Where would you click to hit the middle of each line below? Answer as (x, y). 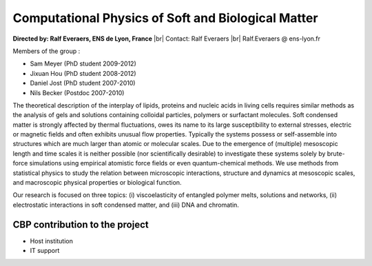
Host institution (52, 241)
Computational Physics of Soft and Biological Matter (165, 18)
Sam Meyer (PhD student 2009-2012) (83, 64)
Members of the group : (46, 51)
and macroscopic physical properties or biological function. (97, 183)
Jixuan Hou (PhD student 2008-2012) (83, 73)
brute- (336, 153)
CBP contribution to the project (81, 224)
